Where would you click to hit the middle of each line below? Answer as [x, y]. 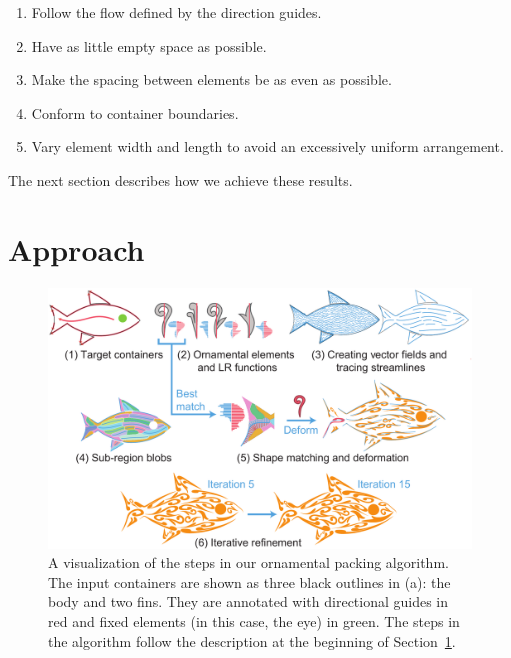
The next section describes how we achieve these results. [180, 179]
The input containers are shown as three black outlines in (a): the [249, 581]
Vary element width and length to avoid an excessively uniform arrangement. [267, 146]
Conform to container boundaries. [135, 112]
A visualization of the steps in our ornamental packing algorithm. [248, 562]
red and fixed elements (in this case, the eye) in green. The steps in [254, 620]
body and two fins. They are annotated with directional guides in [248, 601]
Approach [76, 248]
